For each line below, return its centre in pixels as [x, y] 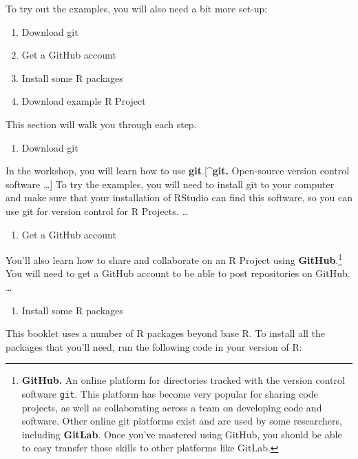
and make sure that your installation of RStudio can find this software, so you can [179, 197]
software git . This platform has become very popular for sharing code [170, 393]
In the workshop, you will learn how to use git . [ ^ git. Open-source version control [178, 171]
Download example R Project [84, 101]
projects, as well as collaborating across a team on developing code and [172, 407]
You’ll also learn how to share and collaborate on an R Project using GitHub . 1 [174, 259]
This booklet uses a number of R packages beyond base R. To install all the [166, 333]
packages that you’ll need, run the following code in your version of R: [154, 346]
